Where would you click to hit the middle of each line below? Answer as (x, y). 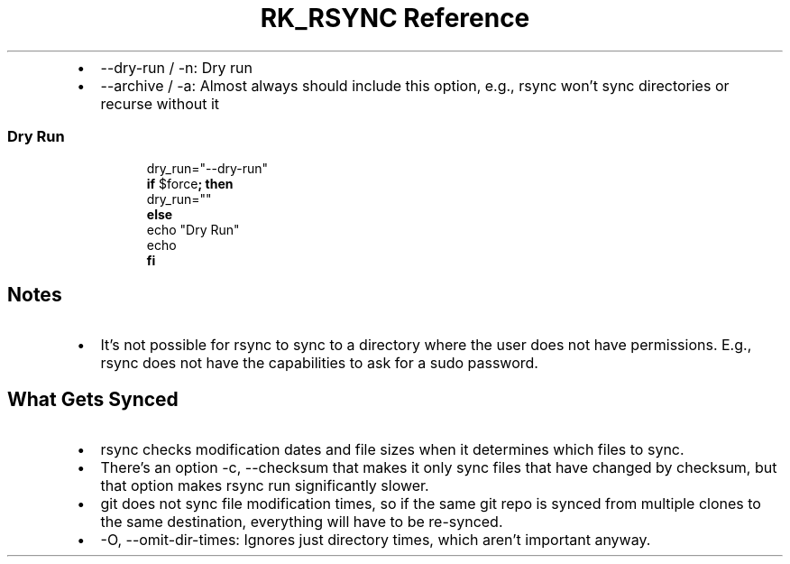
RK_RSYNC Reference (395, 18)
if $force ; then (190, 183)
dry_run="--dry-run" (207, 168)
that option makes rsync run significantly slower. (265, 486)
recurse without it (160, 103)
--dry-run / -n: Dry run (176, 67)
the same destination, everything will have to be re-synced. (302, 522)
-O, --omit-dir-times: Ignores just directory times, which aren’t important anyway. (376, 540)
